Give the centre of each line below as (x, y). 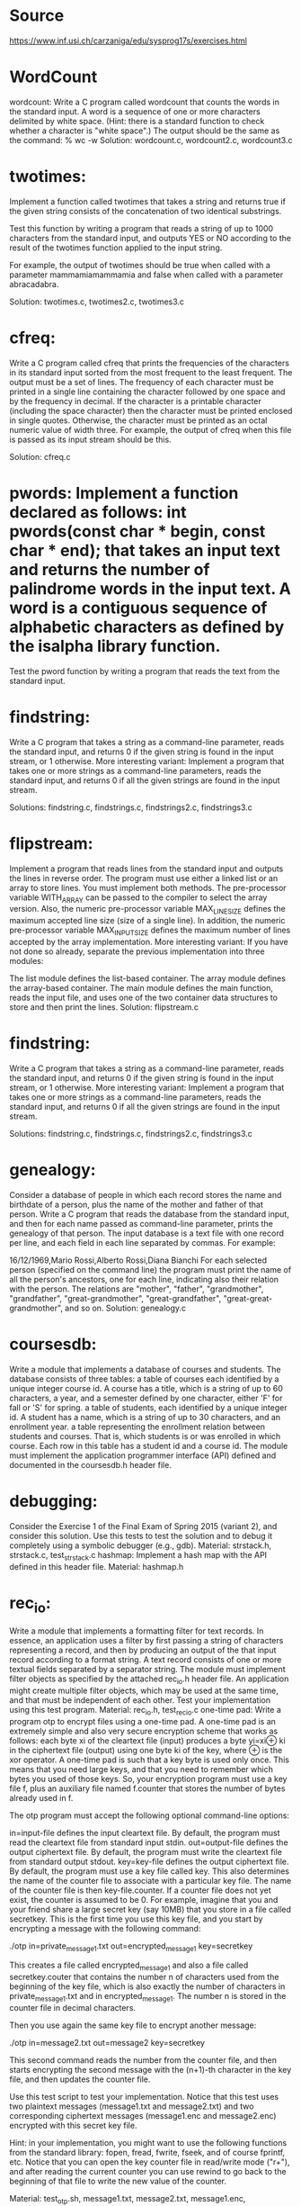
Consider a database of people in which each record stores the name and (146, 1194)
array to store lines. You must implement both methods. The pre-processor (148, 887)
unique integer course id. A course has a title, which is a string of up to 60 (146, 1388)
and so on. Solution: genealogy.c (125, 1308)
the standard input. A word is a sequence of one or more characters (135, 111)
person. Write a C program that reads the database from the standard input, (149, 1214)
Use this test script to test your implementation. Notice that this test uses (144, 2097)
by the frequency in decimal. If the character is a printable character (136, 401)
